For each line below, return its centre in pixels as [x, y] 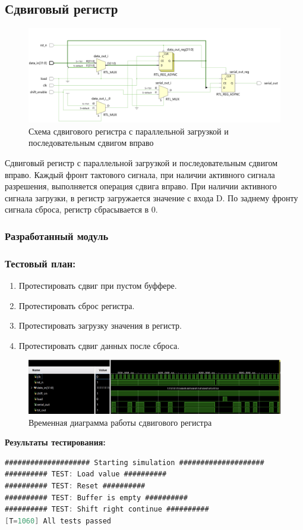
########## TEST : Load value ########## [86, 474]
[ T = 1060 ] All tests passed [58, 521]
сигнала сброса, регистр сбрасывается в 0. [81, 209]
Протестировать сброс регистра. [77, 305]
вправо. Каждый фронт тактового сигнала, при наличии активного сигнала [140, 174]
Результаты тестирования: [55, 442]
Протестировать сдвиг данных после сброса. [99, 345]
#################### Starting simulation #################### [135, 462]
